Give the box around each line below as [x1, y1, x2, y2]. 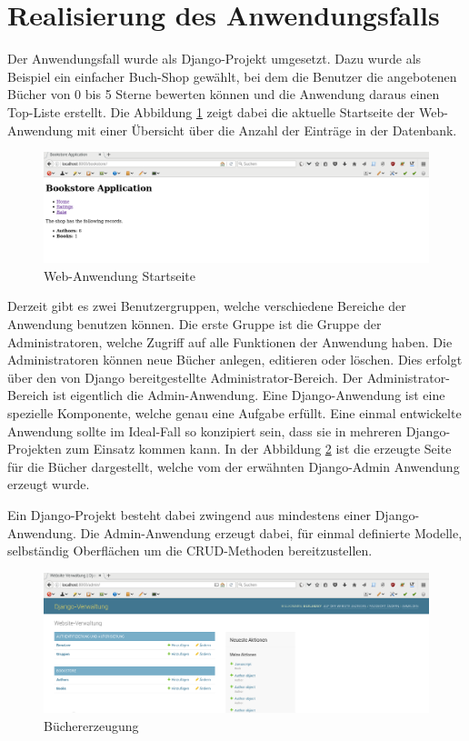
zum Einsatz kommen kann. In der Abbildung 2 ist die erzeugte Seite [65, 439, 452, 458]
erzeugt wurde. [7, 475, 90, 494]
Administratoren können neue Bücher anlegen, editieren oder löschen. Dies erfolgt [7, 350, 463, 369]
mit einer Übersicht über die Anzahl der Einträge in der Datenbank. [76, 120, 457, 139]
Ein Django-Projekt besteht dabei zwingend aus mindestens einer [7, 505, 371, 524]
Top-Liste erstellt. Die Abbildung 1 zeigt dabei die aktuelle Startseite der [7, 102, 415, 121]
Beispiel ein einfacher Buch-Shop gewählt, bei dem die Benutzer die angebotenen [7, 66, 457, 85]
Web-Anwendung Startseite [44, 265, 195, 285]
